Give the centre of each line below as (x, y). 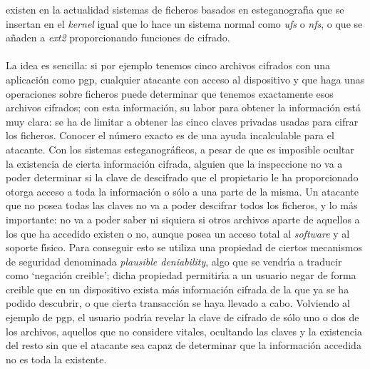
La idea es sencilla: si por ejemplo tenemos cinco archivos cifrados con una (168, 65)
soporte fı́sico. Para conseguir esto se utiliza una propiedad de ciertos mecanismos (184, 247)
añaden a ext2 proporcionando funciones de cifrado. (118, 37)
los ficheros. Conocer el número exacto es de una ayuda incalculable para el (170, 135)
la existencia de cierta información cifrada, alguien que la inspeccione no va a (174, 163)
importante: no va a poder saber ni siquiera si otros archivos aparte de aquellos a (183, 219)
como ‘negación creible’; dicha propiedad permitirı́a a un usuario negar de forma (181, 275)
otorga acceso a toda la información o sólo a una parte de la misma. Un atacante (182, 191)
